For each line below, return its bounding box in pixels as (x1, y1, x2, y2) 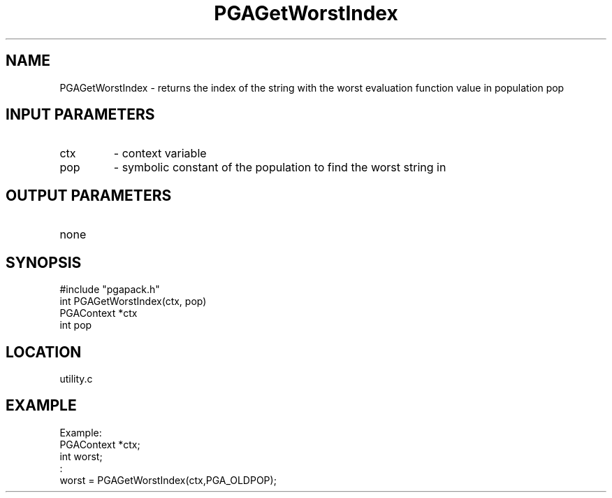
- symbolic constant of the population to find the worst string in (113, 160, 446, 175)
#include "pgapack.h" (59, 283, 160, 296)
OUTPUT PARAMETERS (6, 186, 172, 204)
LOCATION (6, 343, 82, 361)
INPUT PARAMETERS (6, 106, 155, 124)
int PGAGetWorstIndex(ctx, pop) (59, 295, 207, 308)
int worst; (59, 450, 103, 462)
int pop (59, 319, 92, 332)
